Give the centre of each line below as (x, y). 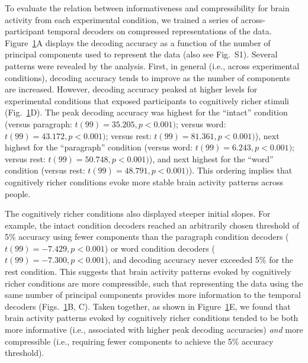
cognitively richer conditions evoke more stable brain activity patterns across (144, 181)
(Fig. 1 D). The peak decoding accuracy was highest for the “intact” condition (146, 112)
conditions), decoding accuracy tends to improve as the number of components (147, 77)
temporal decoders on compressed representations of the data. (160, 31)
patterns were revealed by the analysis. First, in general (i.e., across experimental (152, 65)
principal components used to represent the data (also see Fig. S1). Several (141, 54)
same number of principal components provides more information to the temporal (153, 295)
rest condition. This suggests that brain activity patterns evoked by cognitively (148, 272)
